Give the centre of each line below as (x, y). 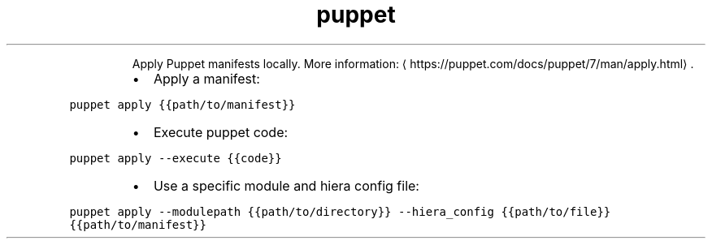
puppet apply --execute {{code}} (176, 158)
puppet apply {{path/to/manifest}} (182, 104)
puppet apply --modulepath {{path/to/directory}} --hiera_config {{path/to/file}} (340, 211)
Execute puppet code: (221, 132)
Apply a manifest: (206, 78)
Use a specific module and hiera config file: (286, 185)
